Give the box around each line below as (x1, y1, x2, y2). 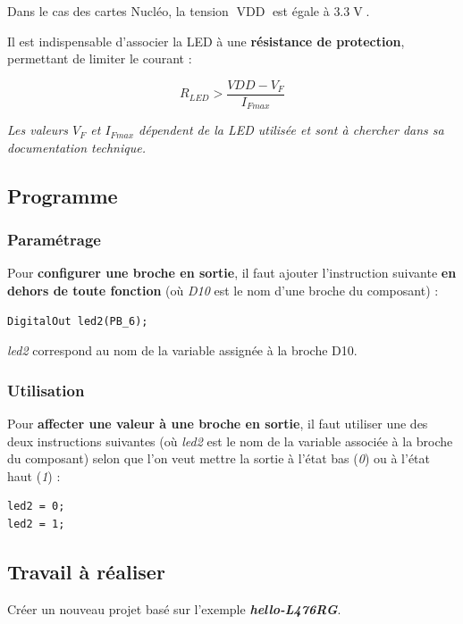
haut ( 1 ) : (7, 466, 61, 485)
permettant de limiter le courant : (7, 49, 192, 68)
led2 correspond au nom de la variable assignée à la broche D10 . (7, 341, 358, 360)
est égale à (272, 2, 330, 20)
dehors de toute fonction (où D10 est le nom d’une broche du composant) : (7, 281, 439, 300)
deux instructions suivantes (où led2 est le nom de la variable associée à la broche (7, 431, 453, 450)
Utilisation (7, 379, 85, 401)
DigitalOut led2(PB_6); (7, 314, 148, 328)
